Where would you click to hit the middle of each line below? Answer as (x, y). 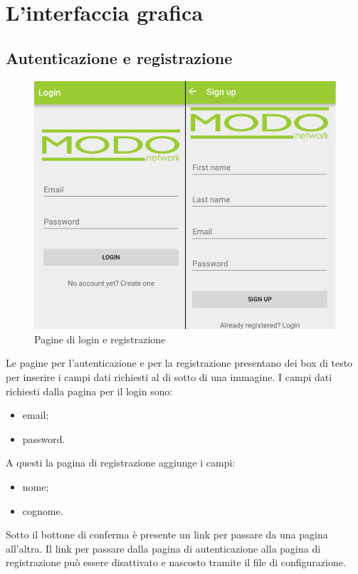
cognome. (43, 510)
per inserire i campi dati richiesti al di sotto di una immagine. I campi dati (169, 377)
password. (44, 438)
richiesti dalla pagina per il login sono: (89, 391)
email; (36, 415)
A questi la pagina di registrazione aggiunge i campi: (121, 463)
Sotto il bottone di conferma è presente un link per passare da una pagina (167, 534)
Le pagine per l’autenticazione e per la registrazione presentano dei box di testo (179, 363)
